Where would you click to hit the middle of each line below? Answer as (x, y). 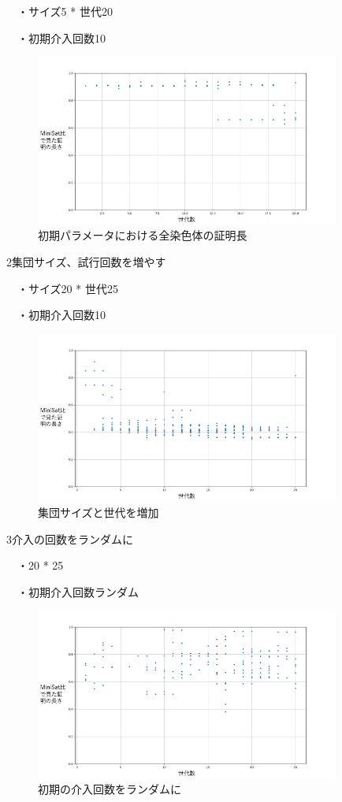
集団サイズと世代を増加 (99, 512)
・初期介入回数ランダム (78, 591)
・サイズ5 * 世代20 (65, 11)
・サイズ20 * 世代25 (67, 288)
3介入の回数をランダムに (70, 538)
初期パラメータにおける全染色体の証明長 (143, 235)
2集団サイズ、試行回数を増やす (86, 261)
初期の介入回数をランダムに (110, 789)
